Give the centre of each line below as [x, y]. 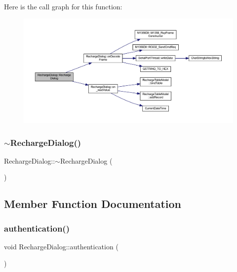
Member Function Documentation [93, 204]
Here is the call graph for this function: [63, 6]
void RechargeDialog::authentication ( [61, 246]
